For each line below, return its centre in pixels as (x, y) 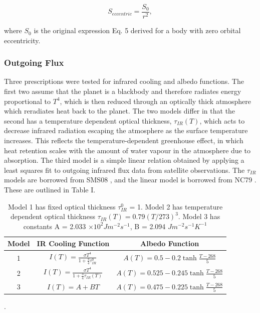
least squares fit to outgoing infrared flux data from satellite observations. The (124, 170)
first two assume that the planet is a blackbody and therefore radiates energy (123, 91)
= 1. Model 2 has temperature (176, 206)
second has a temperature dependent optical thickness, (88, 120)
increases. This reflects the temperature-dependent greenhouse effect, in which (124, 140)
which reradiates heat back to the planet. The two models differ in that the (120, 111)
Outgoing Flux (34, 63)
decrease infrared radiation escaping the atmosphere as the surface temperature (126, 130)
